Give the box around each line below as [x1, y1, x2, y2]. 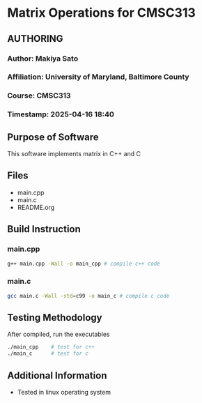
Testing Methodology [7, 312, 102, 324]
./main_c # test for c [7, 350, 89, 357]
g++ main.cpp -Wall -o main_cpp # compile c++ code [7, 260, 160, 267]
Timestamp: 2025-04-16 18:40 [7, 109, 115, 119]
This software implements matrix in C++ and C [7, 150, 141, 158]
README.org [17, 203, 55, 211]
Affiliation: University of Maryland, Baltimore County [7, 72, 189, 82]
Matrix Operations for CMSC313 [7, 5, 196, 21]
